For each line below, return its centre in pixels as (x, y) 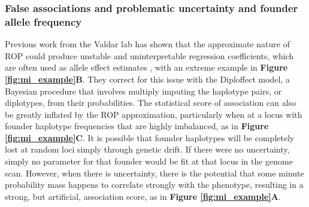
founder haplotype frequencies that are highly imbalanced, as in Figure (137, 126)
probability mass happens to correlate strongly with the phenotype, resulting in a (154, 185)
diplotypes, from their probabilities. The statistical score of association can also (151, 103)
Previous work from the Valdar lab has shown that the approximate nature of (147, 44)
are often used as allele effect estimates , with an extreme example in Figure (146, 67)
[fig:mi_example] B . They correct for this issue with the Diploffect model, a (148, 79)
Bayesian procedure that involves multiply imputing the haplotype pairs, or (143, 91)
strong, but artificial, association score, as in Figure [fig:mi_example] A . (143, 196)
